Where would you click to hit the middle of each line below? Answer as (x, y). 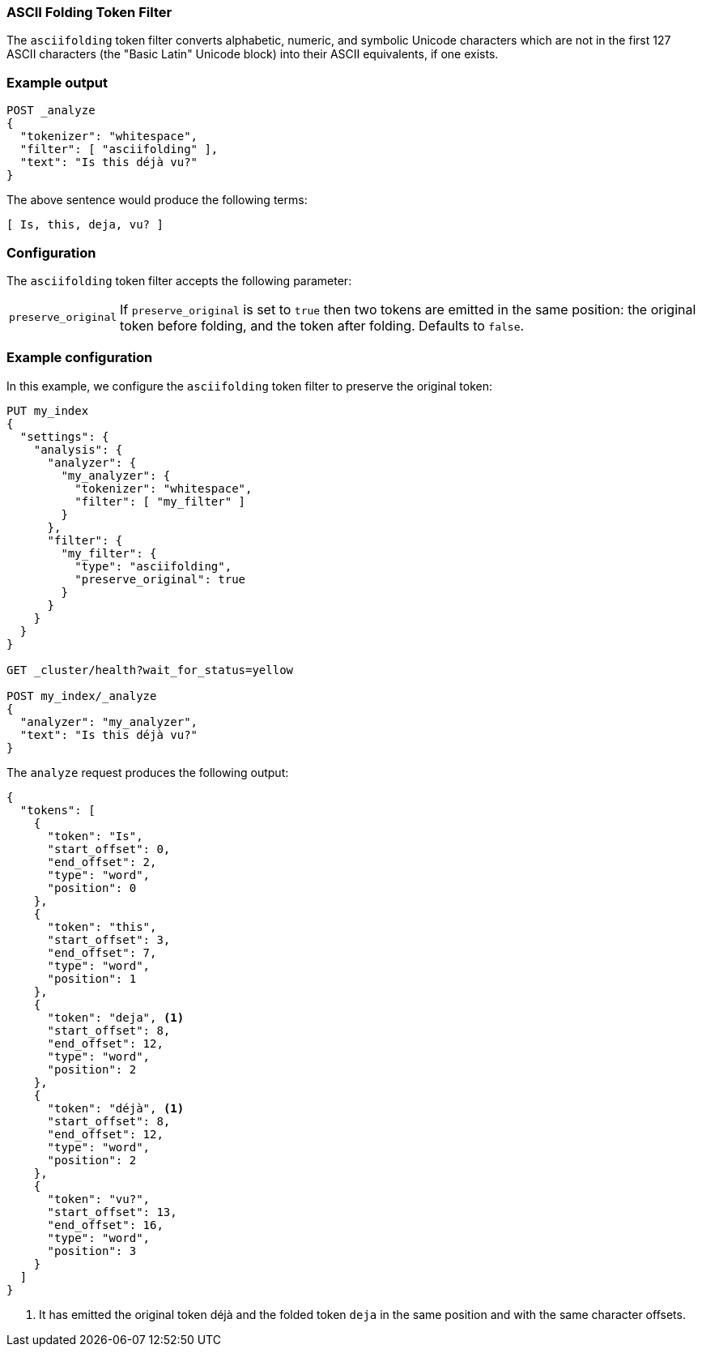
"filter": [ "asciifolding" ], (119, 149)
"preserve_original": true (160, 579)
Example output (57, 82)
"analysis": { (78, 449)
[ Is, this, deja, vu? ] (85, 225)
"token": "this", (102, 926)
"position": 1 (92, 978)
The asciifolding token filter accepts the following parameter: (179, 280)
